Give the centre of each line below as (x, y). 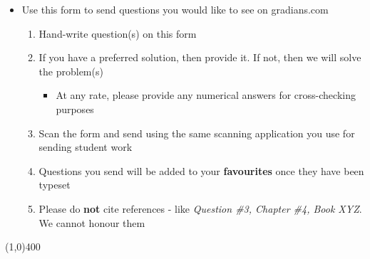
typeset (55, 185)
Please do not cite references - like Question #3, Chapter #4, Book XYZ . (200, 208)
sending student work (86, 147)
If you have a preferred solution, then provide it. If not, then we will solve (200, 57)
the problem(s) (71, 71)
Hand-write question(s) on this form (118, 33)
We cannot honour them (92, 222)
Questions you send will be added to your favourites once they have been (201, 170)
